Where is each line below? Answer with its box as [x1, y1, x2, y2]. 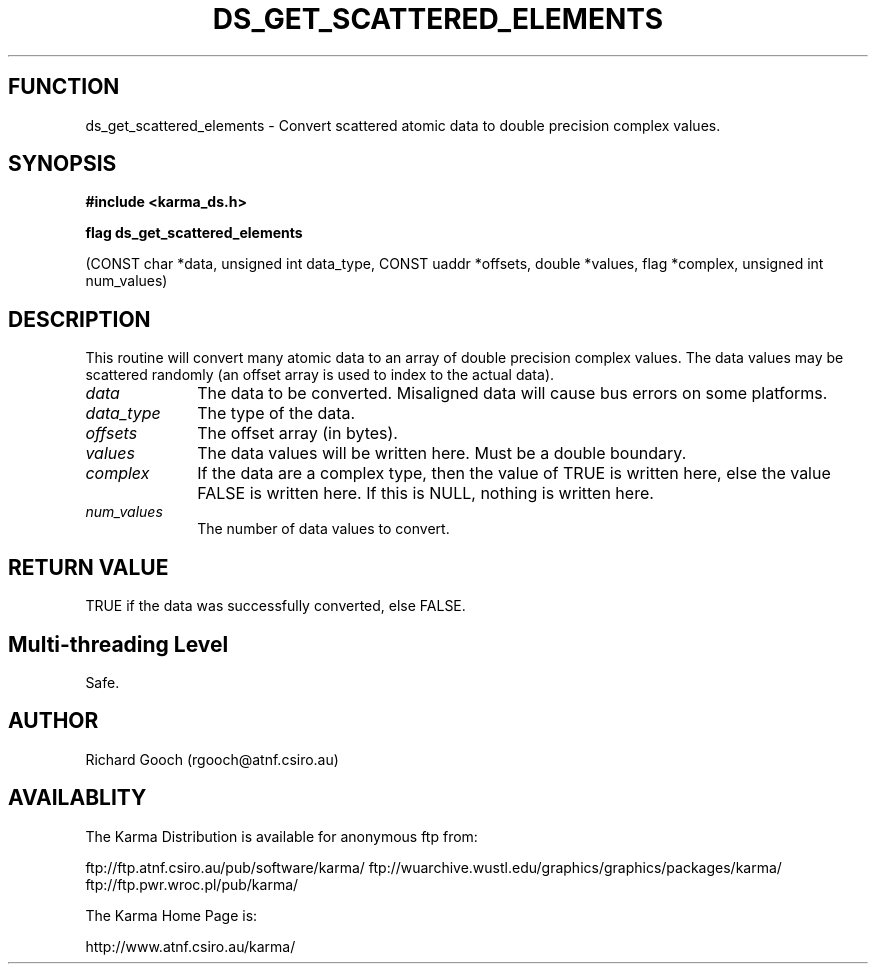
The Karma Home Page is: [85, 906, 258, 924]
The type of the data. [197, 403, 356, 424]
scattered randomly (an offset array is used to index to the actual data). [85, 366, 555, 384]
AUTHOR [8, 708, 99, 734]
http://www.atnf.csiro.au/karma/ [85, 937, 296, 955]
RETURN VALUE [8, 554, 169, 580]
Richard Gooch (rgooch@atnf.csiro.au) [85, 750, 339, 768]
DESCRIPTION [8, 306, 151, 332]
